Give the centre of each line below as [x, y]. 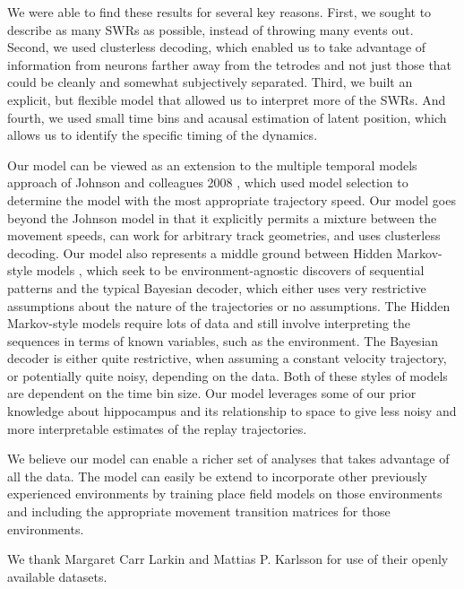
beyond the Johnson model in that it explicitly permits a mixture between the [222, 217]
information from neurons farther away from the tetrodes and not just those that [230, 64]
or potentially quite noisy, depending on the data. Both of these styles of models [228, 375]
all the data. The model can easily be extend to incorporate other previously [217, 476]
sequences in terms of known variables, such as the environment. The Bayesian [223, 340]
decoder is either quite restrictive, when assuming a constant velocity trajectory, [227, 358]
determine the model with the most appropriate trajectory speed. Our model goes [232, 199]
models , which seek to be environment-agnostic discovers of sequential [230, 270]
